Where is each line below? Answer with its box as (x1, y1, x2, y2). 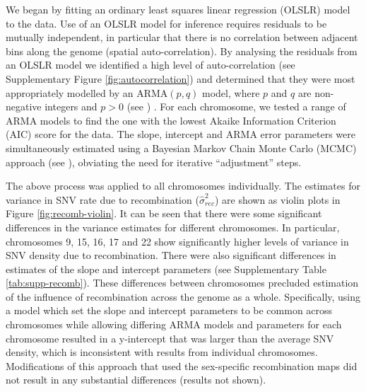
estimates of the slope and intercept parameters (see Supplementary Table (6, 261, 326, 276)
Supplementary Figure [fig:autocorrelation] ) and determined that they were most (6, 71, 355, 86)
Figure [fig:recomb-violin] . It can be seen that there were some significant (6, 206, 322, 221)
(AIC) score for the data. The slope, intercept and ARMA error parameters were (6, 127, 356, 142)
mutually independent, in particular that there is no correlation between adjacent (6, 30, 358, 45)
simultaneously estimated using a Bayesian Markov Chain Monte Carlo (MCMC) (6, 140, 357, 155)
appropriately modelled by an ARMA (6, 85, 168, 100)
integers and (45, 99, 98, 114)
